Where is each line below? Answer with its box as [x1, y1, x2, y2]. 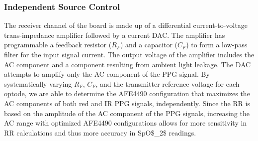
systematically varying [4, 78, 72, 89]
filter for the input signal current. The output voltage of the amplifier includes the [4, 49, 255, 59]
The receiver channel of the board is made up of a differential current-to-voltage [4, 20, 248, 30]
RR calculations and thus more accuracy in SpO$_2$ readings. [4, 127, 196, 138]
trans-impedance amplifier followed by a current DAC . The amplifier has [4, 29, 225, 40]
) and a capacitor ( [120, 39, 178, 50]
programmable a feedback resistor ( [4, 39, 112, 50]
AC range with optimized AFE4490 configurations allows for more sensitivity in [4, 118, 247, 128]
